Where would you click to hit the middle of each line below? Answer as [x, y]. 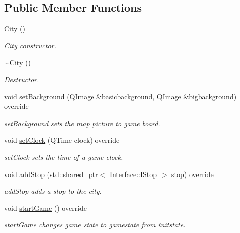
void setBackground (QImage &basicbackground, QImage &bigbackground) [121, 96]
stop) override [192, 174]
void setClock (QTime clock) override [62, 140]
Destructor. [22, 79]
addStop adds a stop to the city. [53, 191]
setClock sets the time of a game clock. [64, 157]
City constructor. [30, 45]
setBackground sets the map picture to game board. [82, 123]
